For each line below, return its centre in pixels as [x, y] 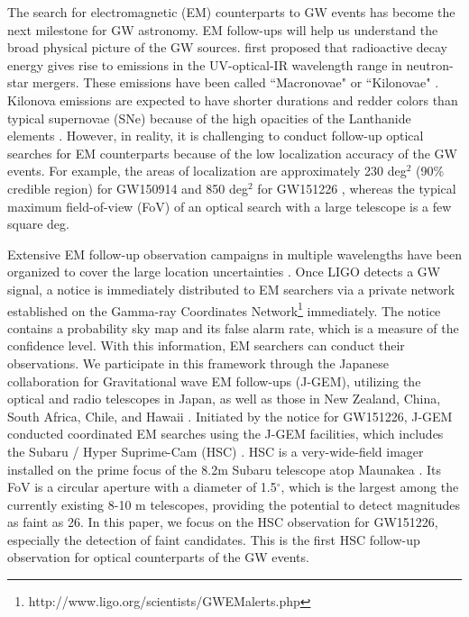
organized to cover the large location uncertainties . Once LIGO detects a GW [224, 272]
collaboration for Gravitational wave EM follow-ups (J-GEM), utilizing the [214, 381]
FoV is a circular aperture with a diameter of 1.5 [142, 487]
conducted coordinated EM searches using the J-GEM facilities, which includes [225, 434]
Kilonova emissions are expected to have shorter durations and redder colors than [233, 100]
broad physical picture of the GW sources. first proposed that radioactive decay [228, 47]
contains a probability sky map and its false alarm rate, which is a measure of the [233, 327]
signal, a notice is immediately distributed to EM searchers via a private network [231, 289]
